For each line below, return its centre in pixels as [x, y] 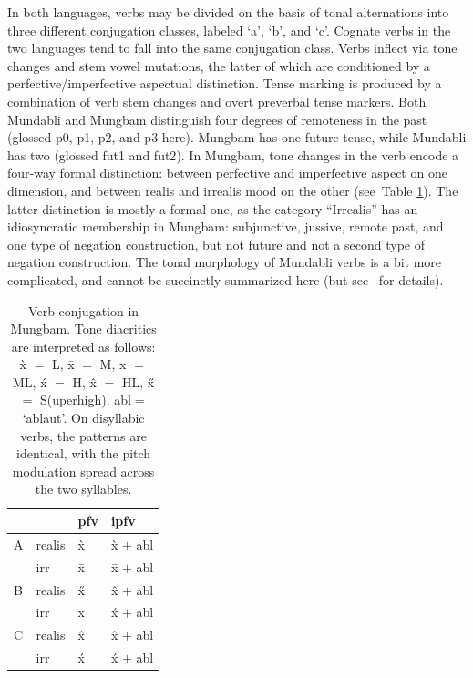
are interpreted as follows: [83, 346]
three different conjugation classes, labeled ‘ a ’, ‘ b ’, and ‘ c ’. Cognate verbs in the [229, 30]
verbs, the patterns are [83, 435]
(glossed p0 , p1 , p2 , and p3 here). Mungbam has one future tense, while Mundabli [237, 137]
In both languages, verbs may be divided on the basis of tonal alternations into [228, 12]
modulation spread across [83, 471]
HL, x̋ [139, 381]
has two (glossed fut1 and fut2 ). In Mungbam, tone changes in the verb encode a [233, 154]
